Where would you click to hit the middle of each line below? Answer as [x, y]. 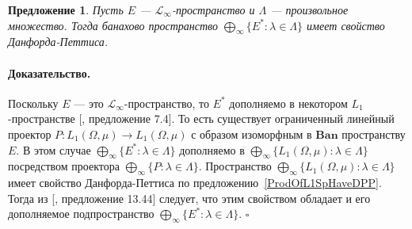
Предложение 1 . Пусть [66, 10]
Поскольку [33, 103]
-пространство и [213, 10]
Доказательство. [50, 73]
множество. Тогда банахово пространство [113, 25]
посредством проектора [64, 166]
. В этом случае [53, 149]
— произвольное [309, 10]
